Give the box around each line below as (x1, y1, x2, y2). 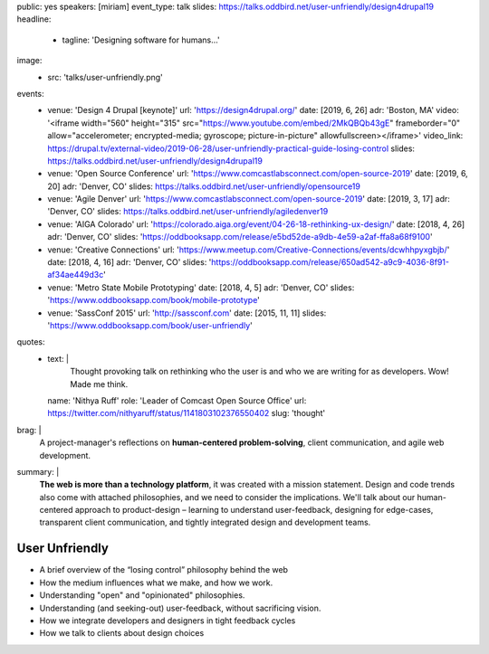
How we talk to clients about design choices (39, 628, 205, 639)
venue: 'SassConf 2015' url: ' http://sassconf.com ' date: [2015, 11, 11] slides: (47, 308, 327, 318)
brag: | (16, 424, 42, 435)
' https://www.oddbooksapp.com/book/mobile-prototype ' (47, 295, 260, 306)
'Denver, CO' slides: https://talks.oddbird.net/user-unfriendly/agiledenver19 (47, 206, 329, 217)
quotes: (16, 336, 45, 347)
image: (16, 55, 43, 66)
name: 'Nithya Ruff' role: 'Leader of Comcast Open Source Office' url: (47, 394, 307, 406)
